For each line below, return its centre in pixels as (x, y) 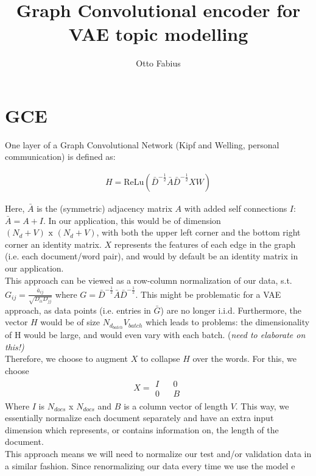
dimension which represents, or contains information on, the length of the (142, 429)
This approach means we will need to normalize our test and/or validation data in (158, 454)
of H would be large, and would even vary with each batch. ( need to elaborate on (155, 335)
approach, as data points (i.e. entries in (78, 310)
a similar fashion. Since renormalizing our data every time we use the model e (150, 465)
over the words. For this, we (244, 359)
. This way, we (262, 406)
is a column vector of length (176, 406)
